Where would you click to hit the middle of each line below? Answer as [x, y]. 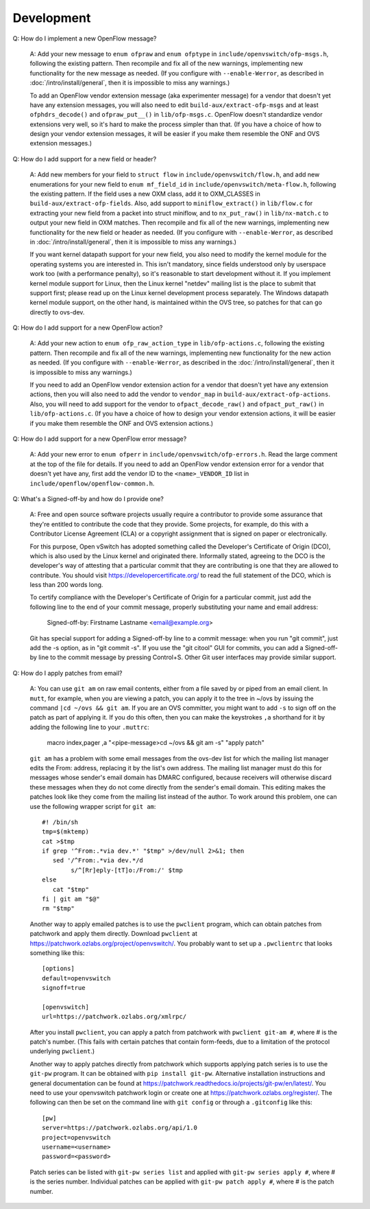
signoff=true [64, 988]
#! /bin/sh [60, 822]
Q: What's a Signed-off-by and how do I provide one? [88, 498]
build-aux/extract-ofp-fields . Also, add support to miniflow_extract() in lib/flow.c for [171, 203]
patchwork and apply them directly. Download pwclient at [114, 934]
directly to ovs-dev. [57, 312]
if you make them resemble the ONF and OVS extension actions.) [122, 423]
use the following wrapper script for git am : [93, 806]
